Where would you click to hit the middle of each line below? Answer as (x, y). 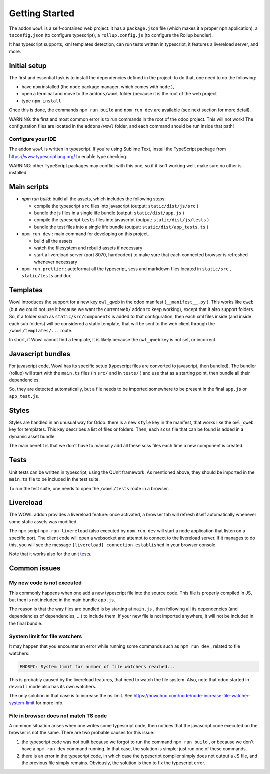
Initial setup (28, 65)
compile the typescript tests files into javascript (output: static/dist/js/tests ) (122, 220)
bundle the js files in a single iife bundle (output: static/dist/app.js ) (109, 213)
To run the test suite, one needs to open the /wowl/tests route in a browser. (89, 488)
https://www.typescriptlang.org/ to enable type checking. (68, 156)
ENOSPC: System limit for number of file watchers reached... (97, 666)
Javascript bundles (40, 354)
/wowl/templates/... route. (41, 330)
